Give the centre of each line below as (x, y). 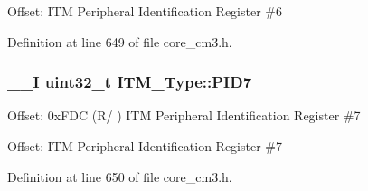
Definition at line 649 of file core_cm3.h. (120, 41)
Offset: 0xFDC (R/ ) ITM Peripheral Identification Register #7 (184, 115)
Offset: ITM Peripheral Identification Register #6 (145, 11)
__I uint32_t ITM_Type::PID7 (130, 82)
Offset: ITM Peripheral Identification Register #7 (145, 146)
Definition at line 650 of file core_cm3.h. (120, 176)
